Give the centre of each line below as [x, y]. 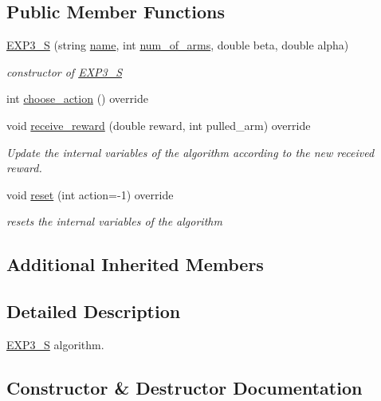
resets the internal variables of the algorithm [114, 221]
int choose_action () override [77, 98]
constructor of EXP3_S [64, 71]
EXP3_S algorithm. [55, 344]
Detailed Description [94, 311]
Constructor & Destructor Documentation [185, 387]
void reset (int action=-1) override [90, 194]
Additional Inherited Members [135, 264]
